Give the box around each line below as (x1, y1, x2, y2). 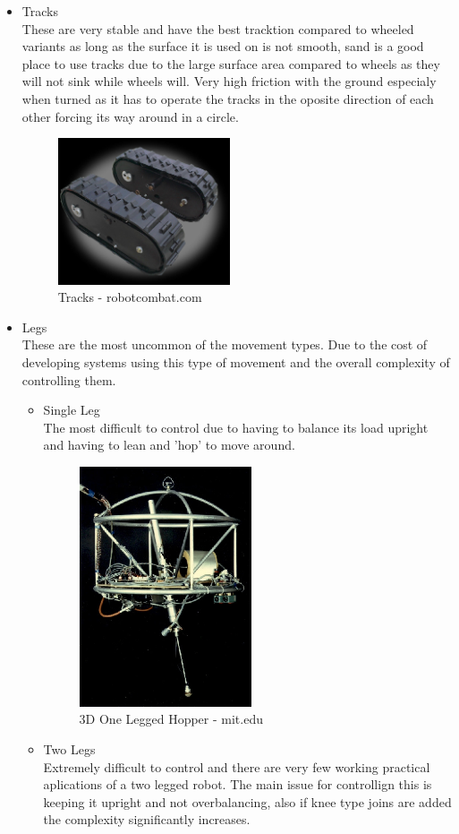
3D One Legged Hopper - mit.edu (79, 709, 263, 728)
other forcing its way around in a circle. (21, 107, 239, 125)
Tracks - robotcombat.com (57, 288, 202, 306)
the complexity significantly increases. (43, 810, 251, 829)
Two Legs (43, 739, 96, 758)
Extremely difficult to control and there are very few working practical (43, 757, 430, 776)
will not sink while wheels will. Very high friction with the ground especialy (21, 72, 437, 90)
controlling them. (21, 370, 116, 389)
